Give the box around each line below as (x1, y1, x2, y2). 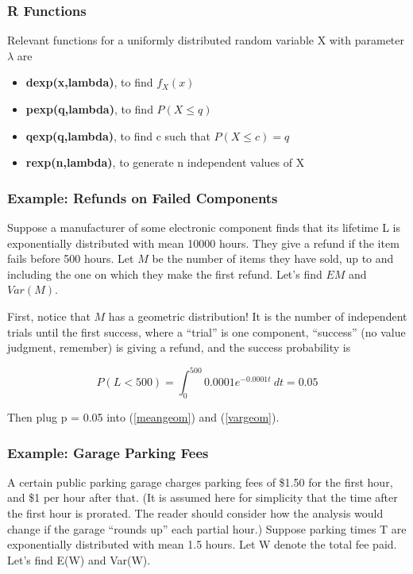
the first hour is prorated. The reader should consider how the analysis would (7, 505, 384, 522)
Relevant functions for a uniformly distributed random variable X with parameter (7, 32, 405, 48)
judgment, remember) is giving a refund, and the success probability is (7, 339, 351, 356)
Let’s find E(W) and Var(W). (7, 551, 151, 568)
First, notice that (7, 307, 91, 324)
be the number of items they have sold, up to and (152, 250, 394, 267)
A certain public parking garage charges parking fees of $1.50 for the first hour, (7, 473, 393, 490)
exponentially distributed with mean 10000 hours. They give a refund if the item (7, 234, 399, 251)
